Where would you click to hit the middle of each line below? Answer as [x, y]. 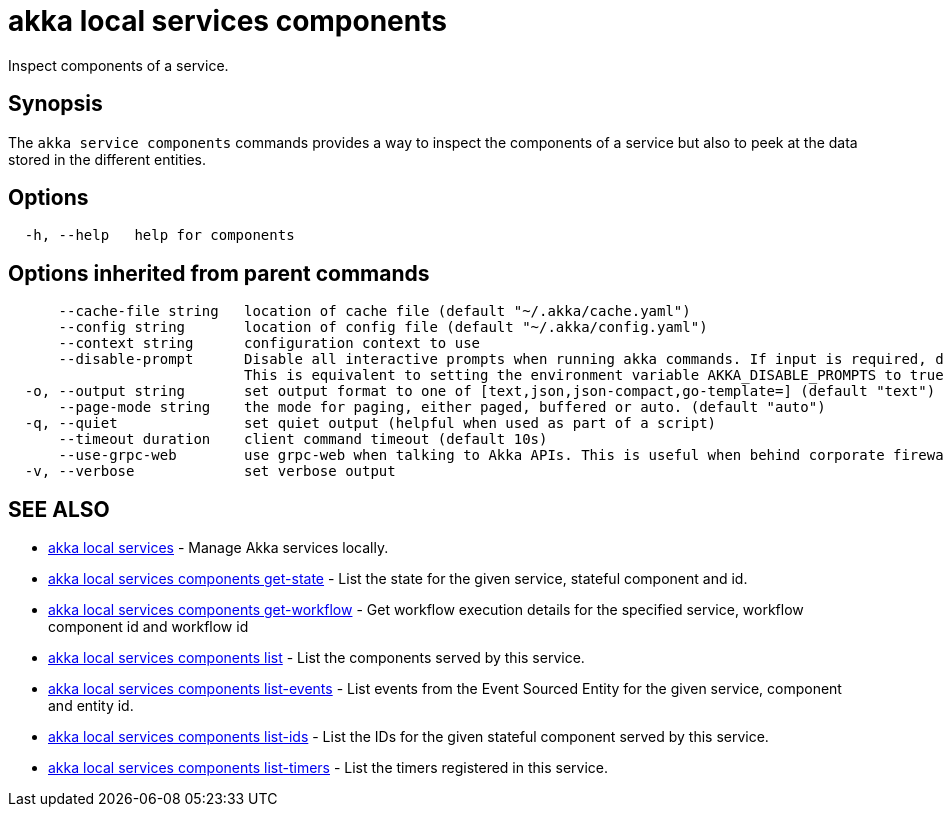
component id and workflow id [148, 627]
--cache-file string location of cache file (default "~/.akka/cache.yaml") [374, 311]
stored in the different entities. [107, 159]
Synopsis [55, 104]
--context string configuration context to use [269, 343]
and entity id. [91, 706]
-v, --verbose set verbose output [210, 471]
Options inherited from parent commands [219, 273]
